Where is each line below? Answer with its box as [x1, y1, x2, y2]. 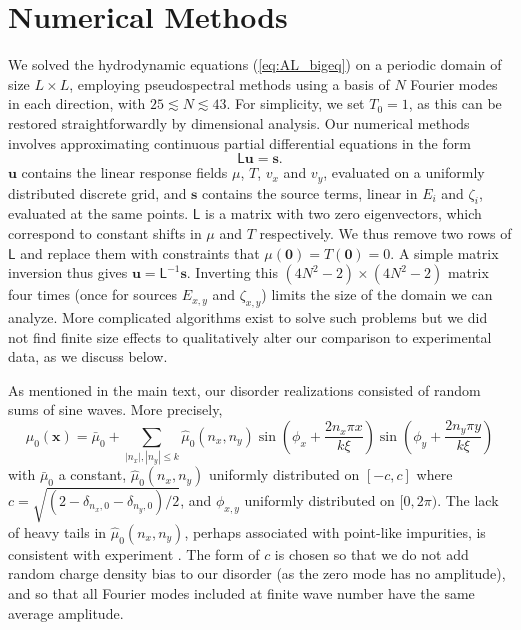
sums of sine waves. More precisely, [8, 399, 223, 420]
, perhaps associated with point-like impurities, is [184, 521, 486, 542]
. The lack [437, 490, 499, 510]
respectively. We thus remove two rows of [259, 222, 512, 243]
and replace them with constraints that [20, 242, 260, 263]
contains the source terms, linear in [202, 182, 418, 203]
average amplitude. [8, 602, 124, 623]
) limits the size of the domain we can [261, 284, 493, 305]
